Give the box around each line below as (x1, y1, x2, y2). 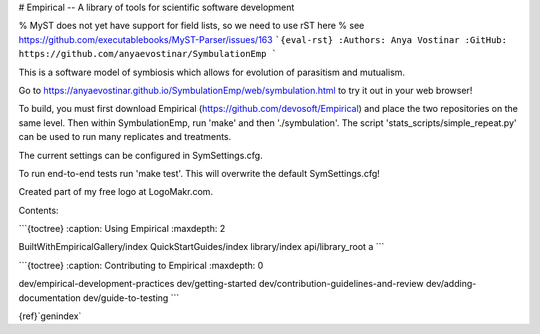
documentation (18, 291, 82, 304)
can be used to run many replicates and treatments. (18, 131, 232, 143)
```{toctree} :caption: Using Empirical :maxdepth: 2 (18, 223, 226, 235)
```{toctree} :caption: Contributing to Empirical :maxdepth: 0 (18, 259, 264, 271)
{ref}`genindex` (18, 310, 82, 322)
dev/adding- (425, 278, 477, 290)
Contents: (18, 204, 59, 216)
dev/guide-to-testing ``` (83, 291, 180, 304)
